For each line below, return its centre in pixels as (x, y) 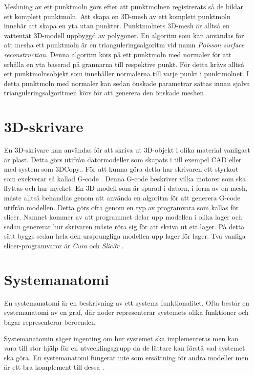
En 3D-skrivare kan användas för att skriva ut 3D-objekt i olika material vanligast (127, 150)
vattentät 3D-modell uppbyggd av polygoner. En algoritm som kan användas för (124, 35)
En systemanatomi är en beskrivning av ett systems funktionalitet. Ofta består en (127, 302)
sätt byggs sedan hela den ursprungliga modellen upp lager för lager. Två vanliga (125, 236)
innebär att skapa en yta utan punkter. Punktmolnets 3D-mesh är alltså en (117, 26)
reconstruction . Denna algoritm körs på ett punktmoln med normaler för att (118, 54)
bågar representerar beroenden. (51, 321)
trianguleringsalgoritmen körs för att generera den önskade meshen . (106, 93)
